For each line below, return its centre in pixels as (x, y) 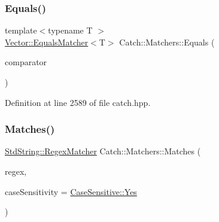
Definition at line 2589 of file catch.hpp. (78, 102)
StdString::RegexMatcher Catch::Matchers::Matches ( (103, 151)
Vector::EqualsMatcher (47, 42)
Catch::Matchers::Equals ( (167, 42)
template (21, 30)
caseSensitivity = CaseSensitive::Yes (71, 191)
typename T (70, 30)
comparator (26, 62)
